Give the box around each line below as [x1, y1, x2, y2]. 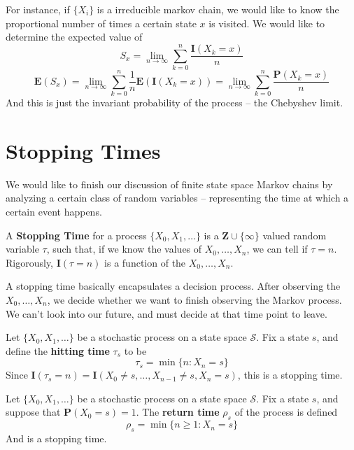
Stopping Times [6, 136, 161, 164]
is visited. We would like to [208, 15, 325, 30]
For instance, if [6, 2, 70, 16]
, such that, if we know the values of [46, 241, 202, 256]
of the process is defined [234, 405, 338, 419]
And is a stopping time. [6, 431, 107, 446]
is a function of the [104, 255, 186, 269]
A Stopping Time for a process [6, 227, 147, 242]
